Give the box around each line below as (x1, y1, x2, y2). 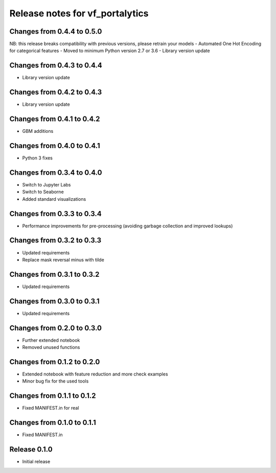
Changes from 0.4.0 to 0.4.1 (9, 141, 100, 150)
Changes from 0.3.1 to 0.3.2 (9, 270, 100, 278)
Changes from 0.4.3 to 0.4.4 (9, 61, 102, 70)
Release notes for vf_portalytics (9, 8, 149, 19)
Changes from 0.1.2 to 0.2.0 (9, 358, 100, 366)
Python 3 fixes (22, 155, 53, 161)
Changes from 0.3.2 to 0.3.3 (9, 236, 102, 245)
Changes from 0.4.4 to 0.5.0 (9, 27, 102, 36)
